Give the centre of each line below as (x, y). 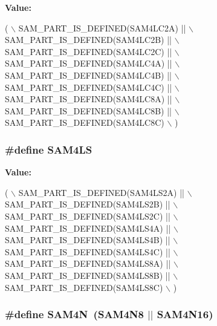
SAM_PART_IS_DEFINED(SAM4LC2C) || (89, 51)
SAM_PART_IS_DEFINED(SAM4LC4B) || (88, 75)
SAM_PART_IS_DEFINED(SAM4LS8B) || (88, 275)
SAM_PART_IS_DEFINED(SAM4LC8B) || (88, 110)
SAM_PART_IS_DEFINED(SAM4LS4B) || (88, 240)
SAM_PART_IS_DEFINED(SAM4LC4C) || (89, 87)
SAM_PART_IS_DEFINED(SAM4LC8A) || (89, 99)
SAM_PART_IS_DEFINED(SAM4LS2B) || (88, 204)
